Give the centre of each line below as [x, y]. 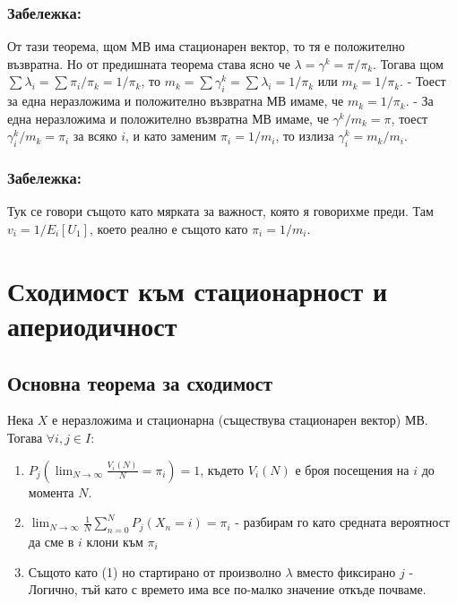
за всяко [95, 136]
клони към [115, 541]
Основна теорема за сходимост [140, 382]
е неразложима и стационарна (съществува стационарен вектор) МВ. [240, 420]
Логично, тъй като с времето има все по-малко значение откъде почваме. [227, 589]
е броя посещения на [352, 469]
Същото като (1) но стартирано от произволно [155, 571]
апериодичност [92, 325]
